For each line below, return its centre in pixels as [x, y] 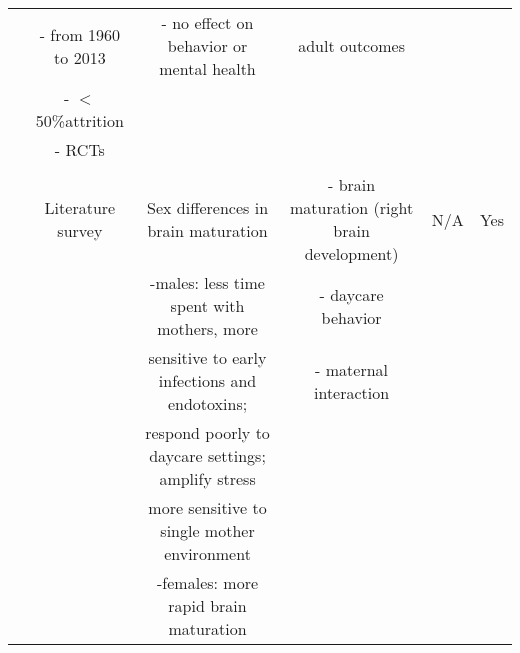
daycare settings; [207, 455]
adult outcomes [351, 45]
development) [351, 253]
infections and [207, 380]
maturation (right [351, 207]
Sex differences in [208, 207]
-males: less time [207, 282]
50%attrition [79, 120]
